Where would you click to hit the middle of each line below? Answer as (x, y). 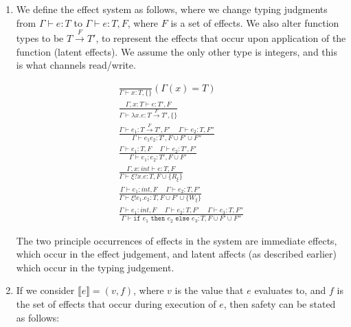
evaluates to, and (290, 290)
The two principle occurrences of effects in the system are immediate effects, (177, 240)
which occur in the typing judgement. (95, 267)
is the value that (209, 290)
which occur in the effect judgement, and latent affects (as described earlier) (177, 254)
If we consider (45, 290)
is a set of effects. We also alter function (255, 22)
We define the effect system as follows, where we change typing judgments (172, 9)
